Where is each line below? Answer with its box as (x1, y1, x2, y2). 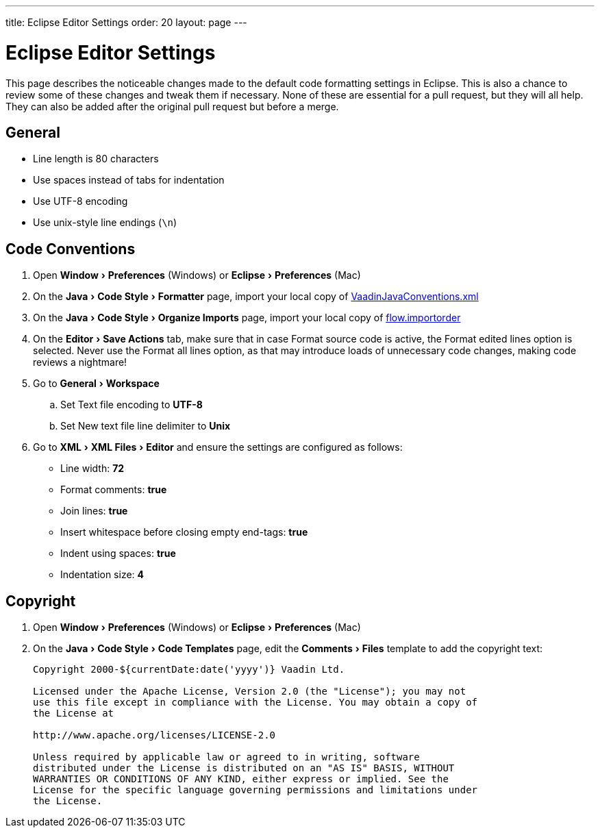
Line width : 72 (60, 462, 125, 475)
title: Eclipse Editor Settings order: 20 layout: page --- (5, 16, 247, 28)
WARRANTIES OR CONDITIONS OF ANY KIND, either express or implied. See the (33, 773, 449, 785)
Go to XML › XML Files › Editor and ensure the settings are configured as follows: (33, 441, 403, 453)
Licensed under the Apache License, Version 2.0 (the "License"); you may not (33, 686, 466, 697)
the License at (33, 708, 114, 719)
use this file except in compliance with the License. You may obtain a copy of (33, 697, 478, 708)
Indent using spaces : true (60, 547, 176, 560)
